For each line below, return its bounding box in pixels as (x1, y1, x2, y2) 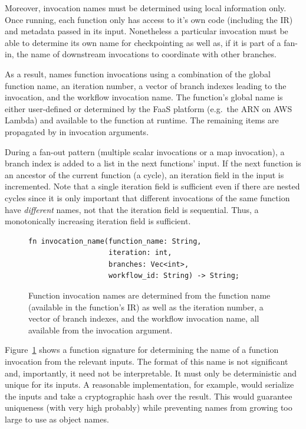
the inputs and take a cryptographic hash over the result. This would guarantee (5, 389, 292, 402)
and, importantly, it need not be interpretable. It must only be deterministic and (5, 366, 297, 379)
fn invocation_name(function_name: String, (28, 237, 202, 245)
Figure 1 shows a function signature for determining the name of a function (5, 343, 279, 356)
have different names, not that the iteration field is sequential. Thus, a (5, 203, 259, 215)
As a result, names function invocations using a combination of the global (5, 67, 271, 80)
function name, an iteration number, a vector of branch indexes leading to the (5, 79, 287, 91)
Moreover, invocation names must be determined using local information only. (5, 2, 287, 14)
